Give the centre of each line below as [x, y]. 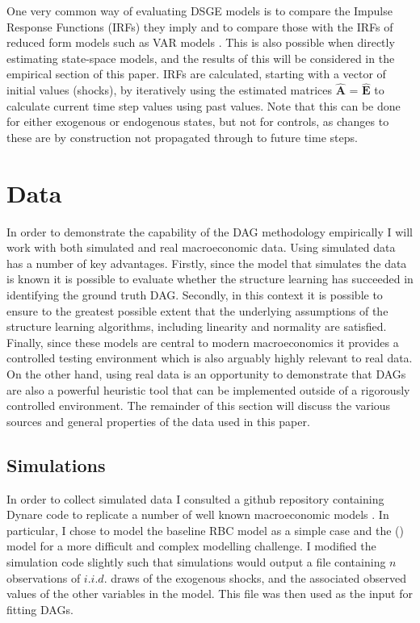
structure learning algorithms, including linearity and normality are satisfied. [197, 326]
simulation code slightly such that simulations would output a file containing [196, 561]
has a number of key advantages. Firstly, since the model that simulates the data [207, 263]
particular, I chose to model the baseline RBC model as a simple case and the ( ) [205, 530]
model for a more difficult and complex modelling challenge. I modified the [191, 546]
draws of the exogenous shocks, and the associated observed [258, 577]
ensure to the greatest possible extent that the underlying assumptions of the [197, 310]
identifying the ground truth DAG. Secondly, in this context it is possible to [195, 295]
